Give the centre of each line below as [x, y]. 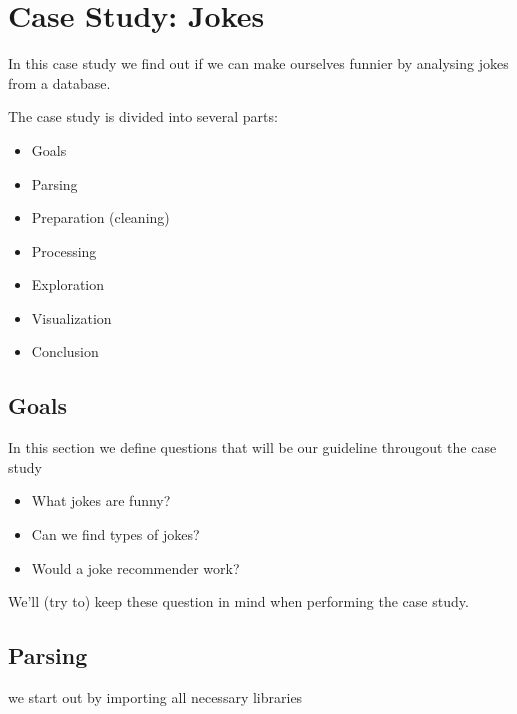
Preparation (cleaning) [100, 217]
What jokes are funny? [101, 500]
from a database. [59, 82]
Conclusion [65, 351]
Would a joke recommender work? [135, 567]
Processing [64, 250]
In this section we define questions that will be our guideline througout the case [252, 447]
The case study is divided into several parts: [143, 116]
